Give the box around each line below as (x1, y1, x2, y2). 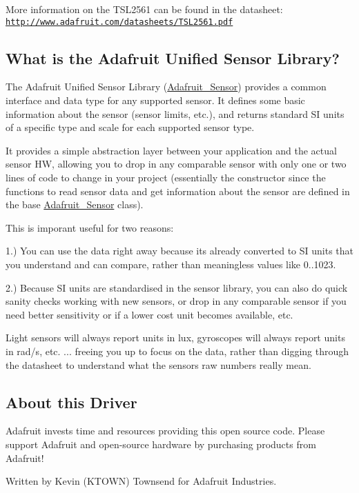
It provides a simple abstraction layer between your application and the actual (6, 143, 337, 157)
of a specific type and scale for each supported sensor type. (6, 120, 255, 134)
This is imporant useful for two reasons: (6, 220, 174, 234)
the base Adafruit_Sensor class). (6, 197, 144, 212)
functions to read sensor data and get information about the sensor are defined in (6, 183, 350, 198)
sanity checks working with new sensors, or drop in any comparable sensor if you (6, 294, 347, 308)
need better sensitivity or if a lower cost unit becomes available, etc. (6, 307, 293, 321)
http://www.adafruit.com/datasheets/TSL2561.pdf (6, 17, 233, 27)
